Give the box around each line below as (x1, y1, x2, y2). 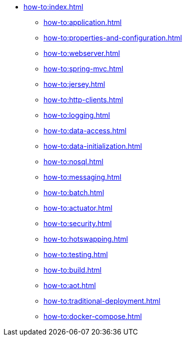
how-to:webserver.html (43, 49, 120, 57)
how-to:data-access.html (43, 126, 126, 135)
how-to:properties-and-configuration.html (43, 33, 182, 42)
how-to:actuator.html (43, 204, 112, 212)
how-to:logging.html (43, 111, 110, 119)
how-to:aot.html (43, 281, 96, 290)
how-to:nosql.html (43, 157, 103, 166)
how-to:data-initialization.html (43, 142, 142, 150)
